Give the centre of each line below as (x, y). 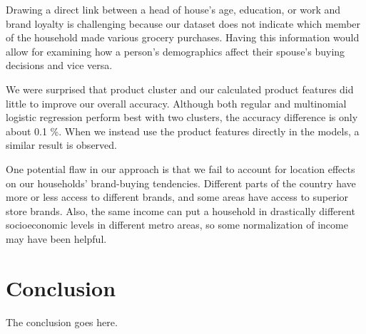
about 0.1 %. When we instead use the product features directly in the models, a (183, 131)
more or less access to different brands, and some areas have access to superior (177, 197)
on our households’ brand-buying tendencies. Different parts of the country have (181, 183)
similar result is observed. (61, 145)
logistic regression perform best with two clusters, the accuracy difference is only (182, 117)
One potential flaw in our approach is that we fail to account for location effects (181, 168)
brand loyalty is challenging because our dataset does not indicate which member (183, 23)
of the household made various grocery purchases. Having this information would (183, 37)
